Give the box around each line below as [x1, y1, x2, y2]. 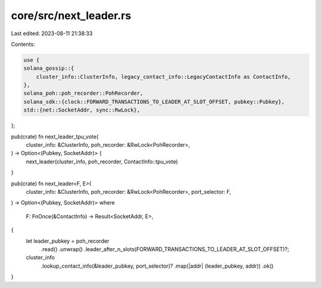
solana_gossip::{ [23, 65, 75, 72]
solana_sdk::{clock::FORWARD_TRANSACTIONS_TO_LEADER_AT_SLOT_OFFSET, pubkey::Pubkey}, [23, 98, 285, 105]
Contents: [11, 41, 35, 48]
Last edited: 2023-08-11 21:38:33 [11, 30, 93, 37]
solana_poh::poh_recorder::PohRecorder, [23, 90, 143, 97]
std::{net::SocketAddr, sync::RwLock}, [23, 107, 140, 113]
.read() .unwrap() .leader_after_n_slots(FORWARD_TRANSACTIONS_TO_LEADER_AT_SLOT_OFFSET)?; [41, 245, 289, 253]
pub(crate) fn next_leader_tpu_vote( [11, 133, 98, 140]
